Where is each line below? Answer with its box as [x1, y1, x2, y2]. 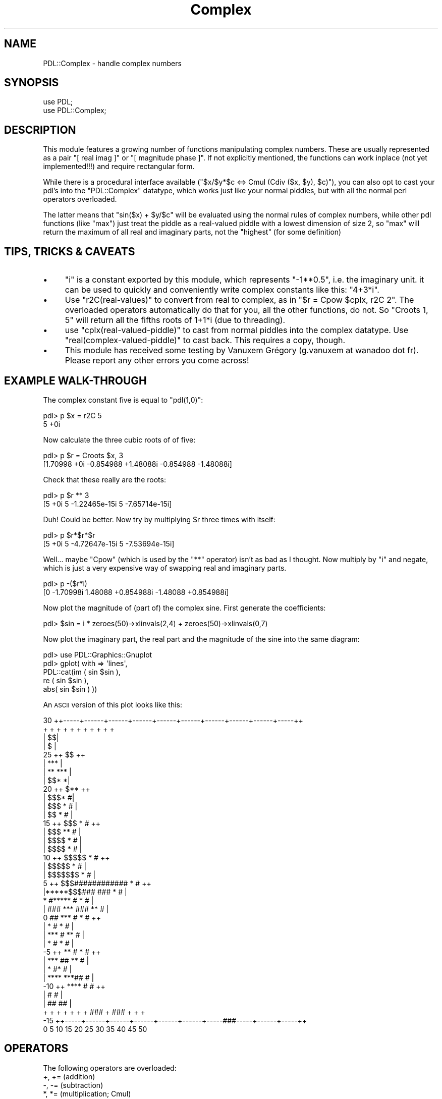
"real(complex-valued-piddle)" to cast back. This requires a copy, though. [65, 335, 346, 346]
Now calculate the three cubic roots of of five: [43, 435, 196, 444]
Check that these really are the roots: [43, 475, 166, 484]
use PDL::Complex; [43, 106, 106, 115]
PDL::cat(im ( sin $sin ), [43, 667, 121, 676]
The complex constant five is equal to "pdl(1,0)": [43, 395, 203, 404]
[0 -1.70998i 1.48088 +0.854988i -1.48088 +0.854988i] [43, 587, 229, 596]
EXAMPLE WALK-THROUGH [4, 374, 147, 387]
